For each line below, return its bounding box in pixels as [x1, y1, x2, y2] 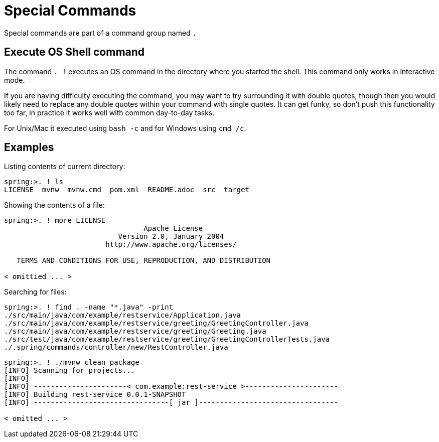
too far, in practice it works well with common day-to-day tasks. [4, 108, 215, 117]
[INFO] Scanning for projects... [4, 366, 135, 375]
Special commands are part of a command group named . [4, 28, 197, 37]
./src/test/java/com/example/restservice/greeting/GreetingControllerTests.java [4, 335, 330, 344]
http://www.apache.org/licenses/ [105, 240, 237, 249]
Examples [4, 141, 54, 154]
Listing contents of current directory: [4, 162, 125, 171]
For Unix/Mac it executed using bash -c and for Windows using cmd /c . [4, 123, 246, 132]
